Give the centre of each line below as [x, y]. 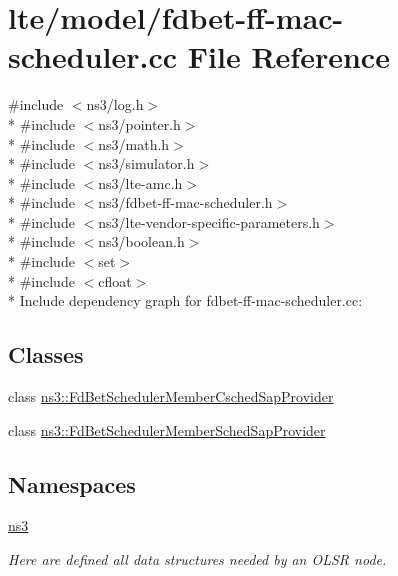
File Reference [288, 56]
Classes [46, 354]
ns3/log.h [115, 104]
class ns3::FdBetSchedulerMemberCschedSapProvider [171, 396]
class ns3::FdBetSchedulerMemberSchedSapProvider [167, 429]
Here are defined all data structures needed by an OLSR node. [197, 559]
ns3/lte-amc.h [140, 182]
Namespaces [72, 483]
